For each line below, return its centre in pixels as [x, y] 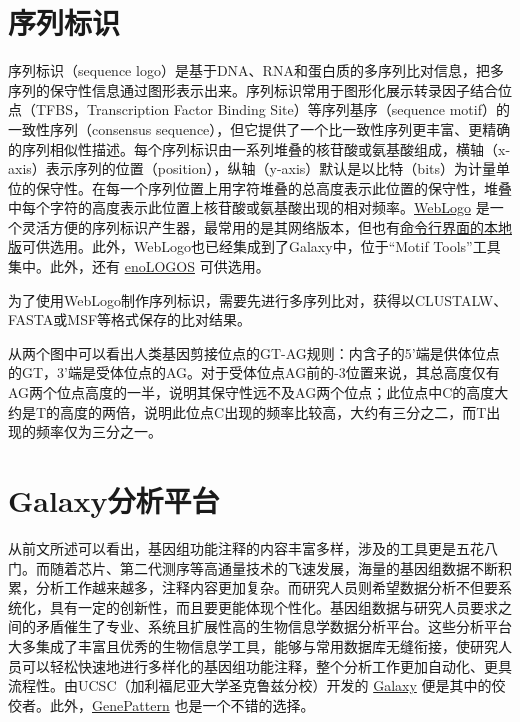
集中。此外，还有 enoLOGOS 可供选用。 [139, 266]
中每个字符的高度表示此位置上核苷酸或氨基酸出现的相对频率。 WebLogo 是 [249, 207]
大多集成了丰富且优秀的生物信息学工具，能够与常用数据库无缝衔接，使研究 [253, 645]
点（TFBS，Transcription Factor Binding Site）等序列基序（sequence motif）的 [259, 109]
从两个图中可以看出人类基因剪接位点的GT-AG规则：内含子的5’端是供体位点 [254, 352]
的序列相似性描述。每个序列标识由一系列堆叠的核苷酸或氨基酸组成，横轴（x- [259, 148]
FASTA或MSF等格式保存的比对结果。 [130, 319]
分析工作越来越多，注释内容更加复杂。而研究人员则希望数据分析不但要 [266, 587]
